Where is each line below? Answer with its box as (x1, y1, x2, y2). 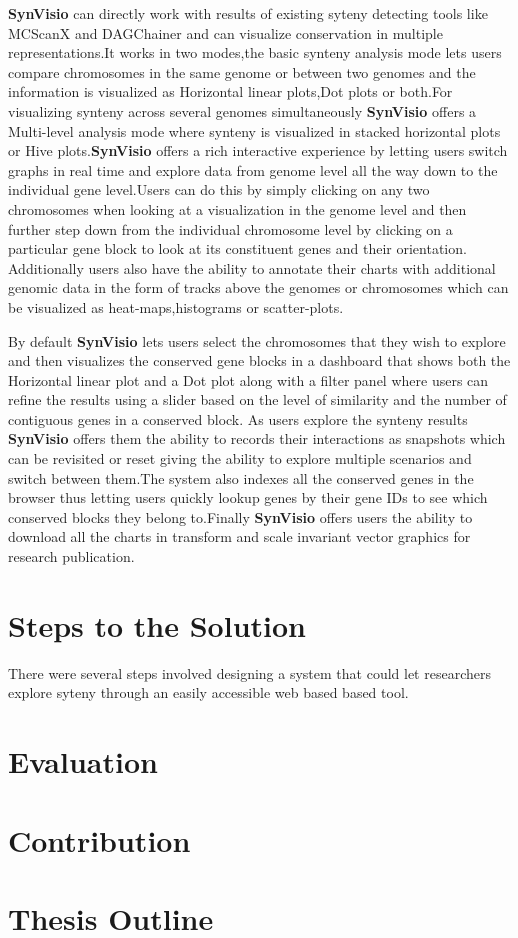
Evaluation (8, 741, 158, 782)
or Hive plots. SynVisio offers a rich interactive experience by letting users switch (8, 140, 508, 161)
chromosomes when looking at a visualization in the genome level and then (8, 198, 467, 219)
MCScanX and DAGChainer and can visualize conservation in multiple (8, 22, 443, 43)
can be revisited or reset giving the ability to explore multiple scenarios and (8, 448, 472, 469)
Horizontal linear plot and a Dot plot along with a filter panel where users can (8, 369, 489, 390)
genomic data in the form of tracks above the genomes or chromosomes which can (8, 277, 509, 298)
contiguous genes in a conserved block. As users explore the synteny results (8, 408, 468, 429)
